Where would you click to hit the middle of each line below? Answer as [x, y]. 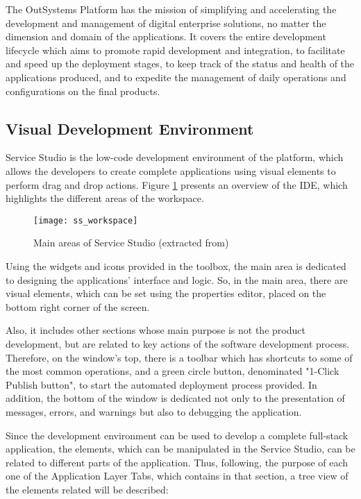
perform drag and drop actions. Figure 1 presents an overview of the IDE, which [177, 184]
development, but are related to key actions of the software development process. [178, 343]
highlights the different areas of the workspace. [105, 198]
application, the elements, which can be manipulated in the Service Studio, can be [180, 449]
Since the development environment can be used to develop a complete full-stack [177, 435]
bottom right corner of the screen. [78, 306]
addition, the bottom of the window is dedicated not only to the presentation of [175, 398]
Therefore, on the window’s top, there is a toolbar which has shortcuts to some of [179, 357]
